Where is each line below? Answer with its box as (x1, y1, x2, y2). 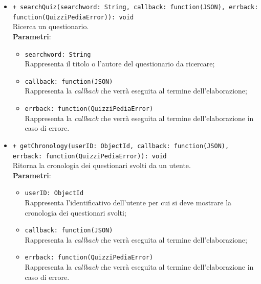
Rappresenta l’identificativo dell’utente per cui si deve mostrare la (25, 197, 232, 207)
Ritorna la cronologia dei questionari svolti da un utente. (12, 160, 191, 171)
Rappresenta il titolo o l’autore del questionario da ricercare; (25, 58, 215, 69)
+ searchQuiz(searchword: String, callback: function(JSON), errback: (12, 4, 258, 11)
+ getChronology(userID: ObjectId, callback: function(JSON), (12, 142, 229, 150)
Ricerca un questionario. (12, 21, 89, 32)
